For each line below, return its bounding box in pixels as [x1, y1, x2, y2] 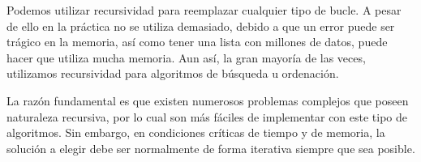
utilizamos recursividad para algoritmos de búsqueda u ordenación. [6, 65, 339, 82]
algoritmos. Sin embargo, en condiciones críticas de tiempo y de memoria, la [6, 124, 385, 141]
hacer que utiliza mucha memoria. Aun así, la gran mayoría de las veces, [6, 49, 366, 66]
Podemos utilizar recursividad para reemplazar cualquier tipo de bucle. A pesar [6, 2, 402, 18]
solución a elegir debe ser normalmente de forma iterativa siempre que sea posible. [6, 139, 415, 156]
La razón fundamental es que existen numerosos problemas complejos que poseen [6, 92, 409, 109]
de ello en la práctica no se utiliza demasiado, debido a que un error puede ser [6, 17, 395, 34]
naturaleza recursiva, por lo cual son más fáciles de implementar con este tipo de [6, 108, 408, 125]
